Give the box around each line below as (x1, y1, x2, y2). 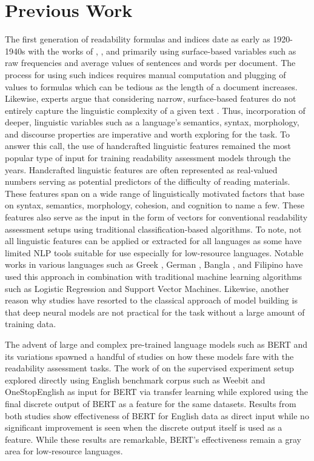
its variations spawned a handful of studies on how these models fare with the (5, 350, 294, 362)
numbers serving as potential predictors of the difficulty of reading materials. (5, 175, 290, 188)
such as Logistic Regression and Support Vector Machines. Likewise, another (5, 282, 289, 294)
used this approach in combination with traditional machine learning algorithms (5, 270, 302, 282)
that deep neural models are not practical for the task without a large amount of (5, 305, 305, 318)
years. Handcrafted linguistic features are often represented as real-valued (5, 163, 278, 176)
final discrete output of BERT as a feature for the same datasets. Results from (5, 397, 296, 410)
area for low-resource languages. (5, 445, 123, 457)
